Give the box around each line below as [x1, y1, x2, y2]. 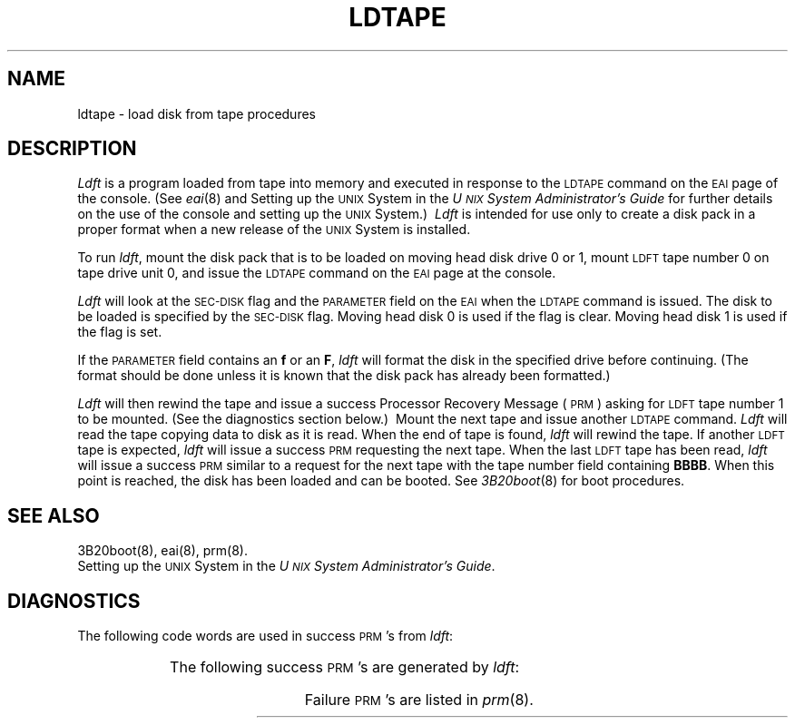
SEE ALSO [7, 504, 100, 527]
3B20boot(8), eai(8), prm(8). [77, 543, 248, 559]
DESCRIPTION [7, 137, 137, 161]
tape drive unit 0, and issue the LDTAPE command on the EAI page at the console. [77, 265, 556, 281]
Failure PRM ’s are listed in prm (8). [304, 691, 534, 710]
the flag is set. [77, 324, 162, 340]
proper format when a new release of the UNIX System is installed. [77, 221, 471, 238]
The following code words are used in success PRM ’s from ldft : [77, 628, 454, 644]
